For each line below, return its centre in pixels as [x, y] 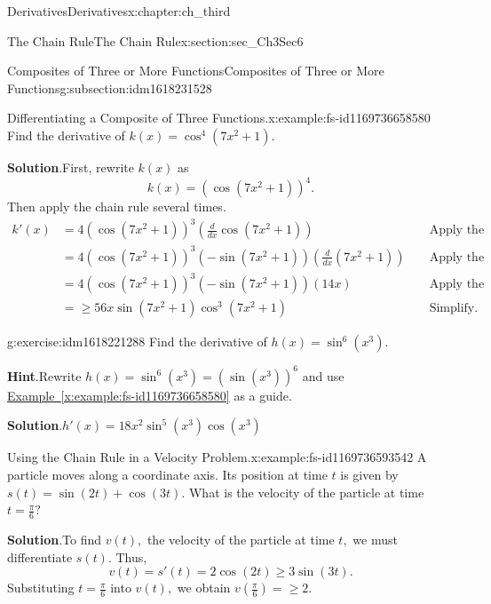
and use [323, 375]
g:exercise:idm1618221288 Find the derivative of [137, 342]
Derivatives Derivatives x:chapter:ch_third [119, 11]
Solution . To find [55, 539]
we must [375, 539]
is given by [369, 474]
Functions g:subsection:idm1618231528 [110, 87]
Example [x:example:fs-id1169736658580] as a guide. [150, 395]
